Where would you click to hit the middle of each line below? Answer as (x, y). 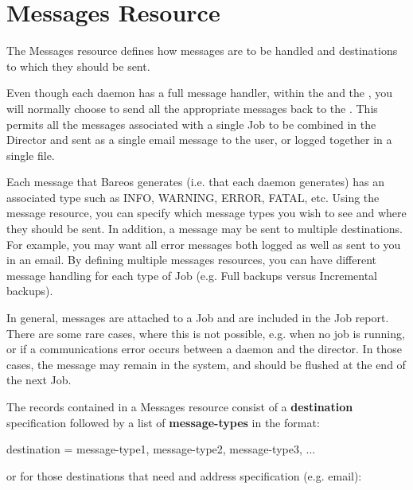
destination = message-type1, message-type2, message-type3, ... (161, 449)
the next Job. (39, 380)
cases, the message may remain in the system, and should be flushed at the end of (206, 364)
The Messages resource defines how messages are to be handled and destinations (202, 51)
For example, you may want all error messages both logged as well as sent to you (204, 244)
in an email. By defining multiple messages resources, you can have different (191, 260)
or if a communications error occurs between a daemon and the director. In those (205, 349)
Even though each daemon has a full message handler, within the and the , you (200, 93)
